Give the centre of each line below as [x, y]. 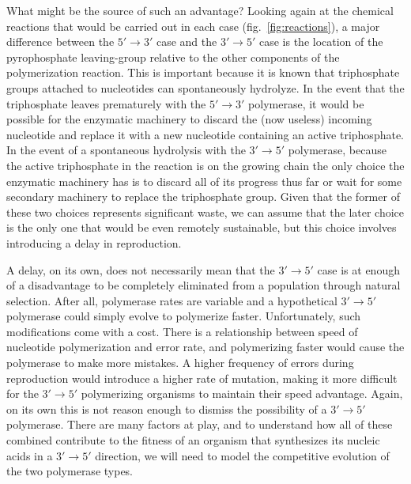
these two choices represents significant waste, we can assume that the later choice [205, 212]
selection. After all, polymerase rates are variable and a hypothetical [172, 300]
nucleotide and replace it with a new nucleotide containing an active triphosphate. [205, 134]
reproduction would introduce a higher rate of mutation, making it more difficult [202, 378]
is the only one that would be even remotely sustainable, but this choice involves [202, 227]
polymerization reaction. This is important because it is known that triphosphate [203, 72]
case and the [187, 42]
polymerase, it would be [306, 103]
